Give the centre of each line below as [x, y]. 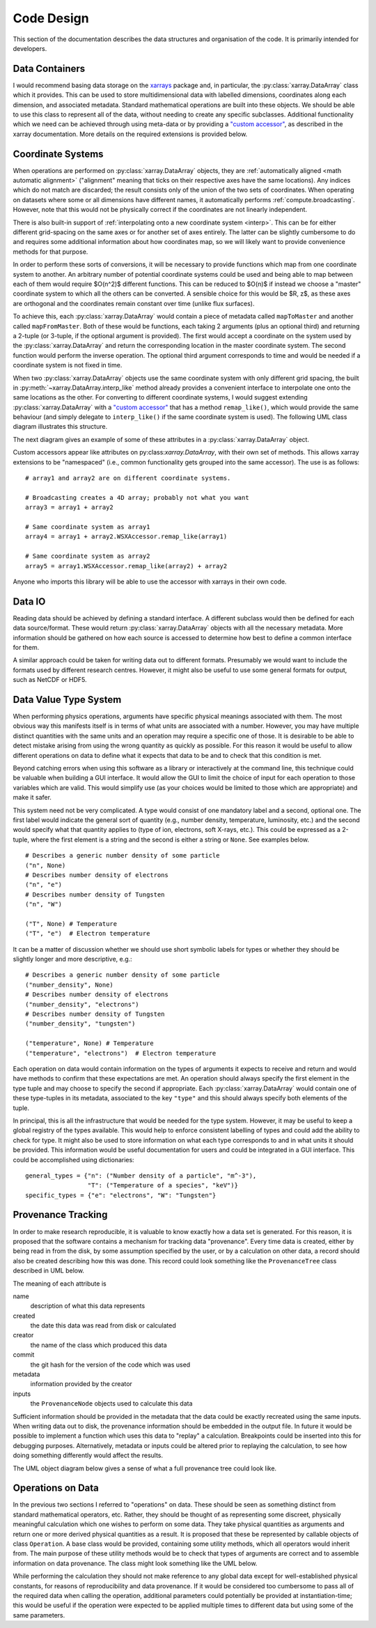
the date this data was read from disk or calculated [103, 1325]
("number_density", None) [70, 984]
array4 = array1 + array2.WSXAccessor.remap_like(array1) [126, 537]
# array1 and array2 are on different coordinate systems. [128, 478]
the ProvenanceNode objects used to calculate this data [111, 1403]
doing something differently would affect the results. [88, 1455]
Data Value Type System [67, 700]
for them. [26, 648]
